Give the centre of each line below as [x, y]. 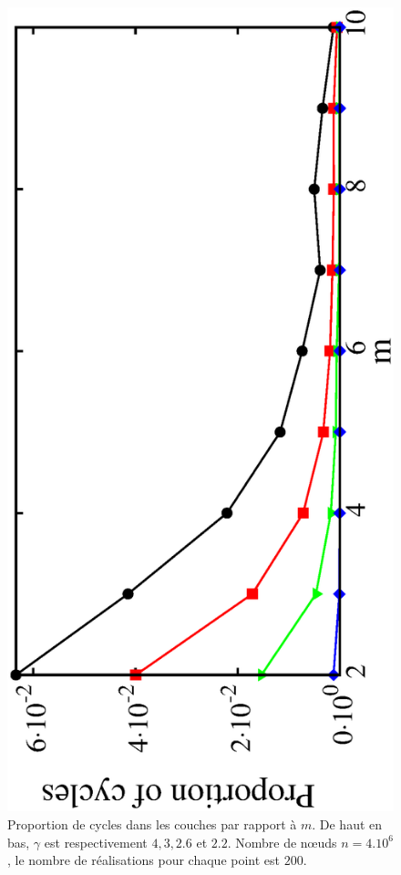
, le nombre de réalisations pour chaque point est [144, 860]
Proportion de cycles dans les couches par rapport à [152, 824]
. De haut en [347, 824]
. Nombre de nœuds [282, 842]
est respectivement [96, 842]
